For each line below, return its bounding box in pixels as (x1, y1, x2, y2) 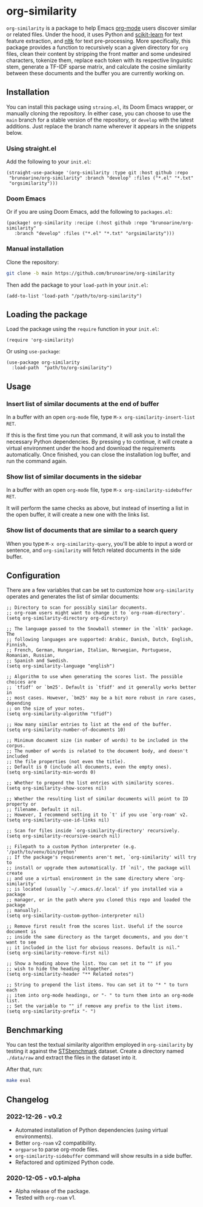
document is (6, 929, 36, 935)
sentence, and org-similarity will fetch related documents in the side (6, 546, 181, 554)
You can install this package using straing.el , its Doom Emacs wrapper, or (6, 103, 194, 110)
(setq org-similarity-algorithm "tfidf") (6, 711, 113, 717)
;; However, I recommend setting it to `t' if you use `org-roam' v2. (6, 812, 188, 818)
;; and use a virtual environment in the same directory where (6, 875, 170, 882)
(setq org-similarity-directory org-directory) (6, 615, 129, 622)
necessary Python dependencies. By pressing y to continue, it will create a (6, 438, 193, 446)
